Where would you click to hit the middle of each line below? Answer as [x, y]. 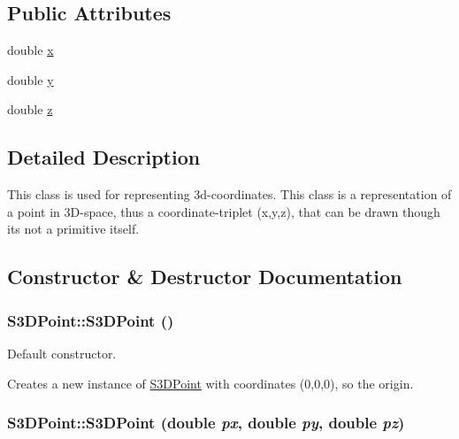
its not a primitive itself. [73, 229]
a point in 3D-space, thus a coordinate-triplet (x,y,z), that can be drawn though [224, 211]
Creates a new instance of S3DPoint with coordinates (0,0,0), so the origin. [210, 383]
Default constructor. [62, 353]
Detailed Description [104, 157]
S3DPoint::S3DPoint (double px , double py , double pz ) [206, 423]
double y [31, 79]
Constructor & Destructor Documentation [205, 277]
